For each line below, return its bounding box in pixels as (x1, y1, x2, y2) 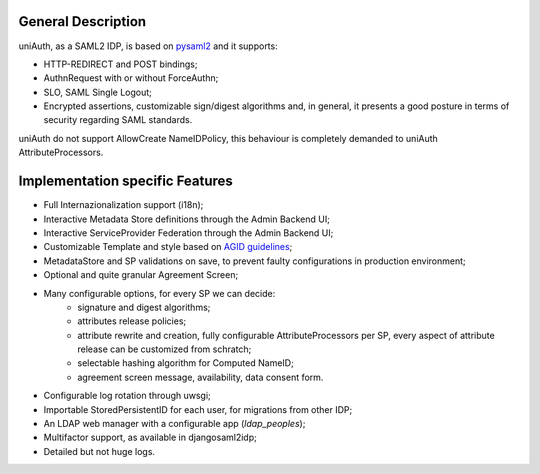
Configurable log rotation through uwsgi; (43, 390, 212, 402)
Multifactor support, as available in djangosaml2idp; (43, 431, 257, 444)
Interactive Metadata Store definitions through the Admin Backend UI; (43, 213, 330, 225)
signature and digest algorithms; (77, 301, 211, 313)
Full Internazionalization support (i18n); (43, 199, 204, 211)
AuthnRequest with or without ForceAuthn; (43, 72, 219, 84)
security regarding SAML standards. (43, 114, 193, 126)
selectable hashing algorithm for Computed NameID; (77, 357, 294, 369)
